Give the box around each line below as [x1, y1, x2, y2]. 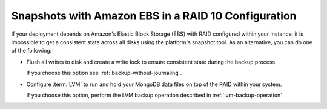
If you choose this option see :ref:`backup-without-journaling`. [26, 70, 182, 77]
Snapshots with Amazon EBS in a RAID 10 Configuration [11, 9, 297, 22]
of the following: [11, 47, 52, 54]
